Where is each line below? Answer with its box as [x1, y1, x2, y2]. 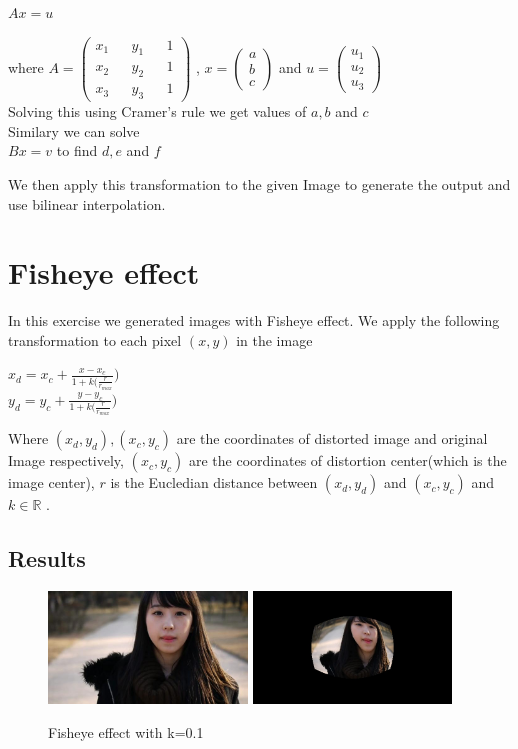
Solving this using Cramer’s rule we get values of [8, 101, 307, 122]
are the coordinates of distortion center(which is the [188, 450, 507, 471]
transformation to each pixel [8, 329, 182, 350]
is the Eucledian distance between [110, 472, 318, 493]
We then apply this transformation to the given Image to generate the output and [8, 173, 511, 194]
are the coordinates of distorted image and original [176, 428, 488, 449]
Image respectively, [8, 450, 124, 471]
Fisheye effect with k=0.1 [48, 722, 204, 743]
